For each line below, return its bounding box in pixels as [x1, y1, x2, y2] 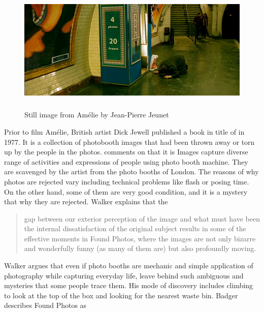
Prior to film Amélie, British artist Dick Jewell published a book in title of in [4, 126, 245, 137]
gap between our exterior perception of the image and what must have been [24, 213, 260, 224]
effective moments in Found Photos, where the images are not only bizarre [24, 233, 256, 243]
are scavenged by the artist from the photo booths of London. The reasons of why [4, 166, 259, 177]
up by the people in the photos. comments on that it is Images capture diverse [4, 146, 248, 157]
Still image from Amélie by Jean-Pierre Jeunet [24, 109, 169, 120]
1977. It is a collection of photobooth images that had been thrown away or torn [4, 136, 255, 147]
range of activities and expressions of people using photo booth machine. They [4, 156, 248, 167]
